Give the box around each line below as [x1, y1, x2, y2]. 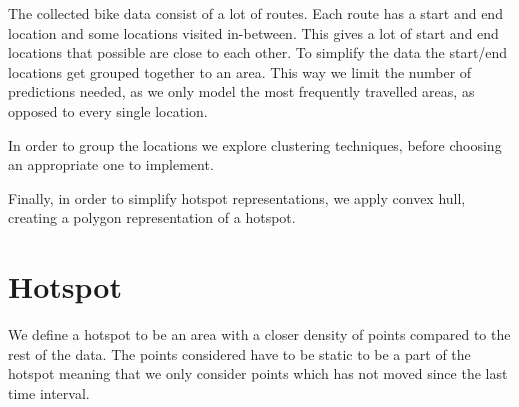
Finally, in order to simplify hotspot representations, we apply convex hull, [8, 187, 466, 208]
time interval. [8, 382, 90, 403]
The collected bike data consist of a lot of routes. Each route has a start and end [8, 3, 503, 23]
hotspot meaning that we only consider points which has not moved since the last [8, 363, 508, 384]
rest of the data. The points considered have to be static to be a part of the [8, 343, 471, 364]
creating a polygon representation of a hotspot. [8, 207, 296, 228]
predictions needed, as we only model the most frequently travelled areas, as [8, 81, 475, 102]
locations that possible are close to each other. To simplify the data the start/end [8, 42, 508, 63]
